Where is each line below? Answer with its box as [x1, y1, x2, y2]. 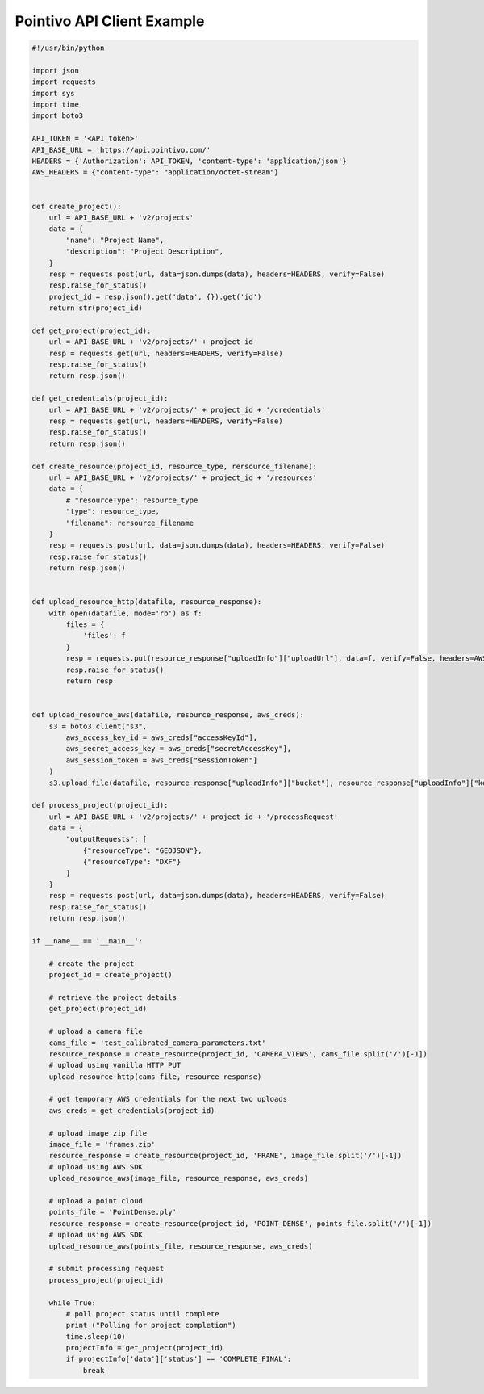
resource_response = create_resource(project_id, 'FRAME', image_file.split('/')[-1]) [48, 1151, 403, 1161]
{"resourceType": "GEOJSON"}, [82, 846, 202, 855]
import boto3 [31, 111, 84, 120]
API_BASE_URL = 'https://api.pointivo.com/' [31, 145, 211, 154]
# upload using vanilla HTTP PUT [48, 1060, 181, 1070]
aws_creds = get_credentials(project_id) [48, 1106, 215, 1115]
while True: [48, 1298, 97, 1308]
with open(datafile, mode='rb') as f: [48, 608, 202, 618]
